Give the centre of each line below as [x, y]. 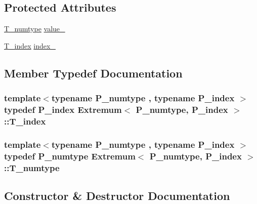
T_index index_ [30, 45]
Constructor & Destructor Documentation [117, 195]
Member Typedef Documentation [93, 73]
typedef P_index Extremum [63, 110]
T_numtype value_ [35, 29]
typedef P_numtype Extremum [70, 156]
